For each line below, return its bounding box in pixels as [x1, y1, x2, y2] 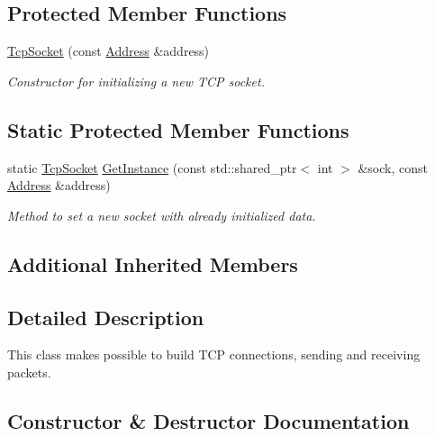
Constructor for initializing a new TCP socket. [7, 71, 265, 90]
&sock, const [358, 158, 428, 177]
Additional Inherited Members [7, 250, 298, 277]
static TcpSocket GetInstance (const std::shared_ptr [7, 158, 297, 177]
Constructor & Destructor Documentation [7, 406, 410, 434]
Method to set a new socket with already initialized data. [7, 205, 316, 224]
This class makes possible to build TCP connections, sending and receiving [7, 345, 421, 364]
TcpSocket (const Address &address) [7, 41, 210, 60]
